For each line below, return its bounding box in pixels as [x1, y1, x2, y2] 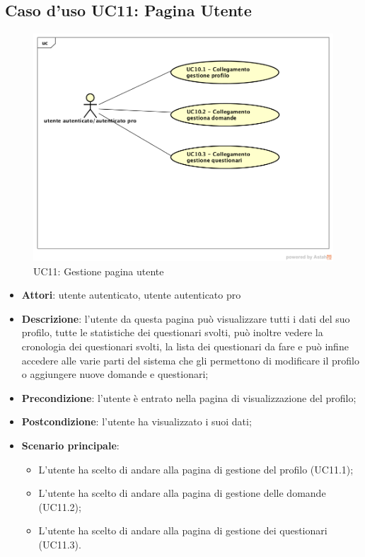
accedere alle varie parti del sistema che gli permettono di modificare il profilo [21, 352, 359, 367]
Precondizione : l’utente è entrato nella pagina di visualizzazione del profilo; [21, 390, 357, 405]
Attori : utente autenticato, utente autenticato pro [21, 287, 241, 302]
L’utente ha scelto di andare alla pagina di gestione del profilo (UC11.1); [38, 461, 354, 476]
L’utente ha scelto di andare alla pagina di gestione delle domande [38, 486, 326, 500]
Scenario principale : [21, 437, 120, 452]
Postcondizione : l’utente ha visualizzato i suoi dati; [21, 414, 252, 429]
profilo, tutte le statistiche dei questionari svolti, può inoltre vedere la [21, 325, 323, 340]
